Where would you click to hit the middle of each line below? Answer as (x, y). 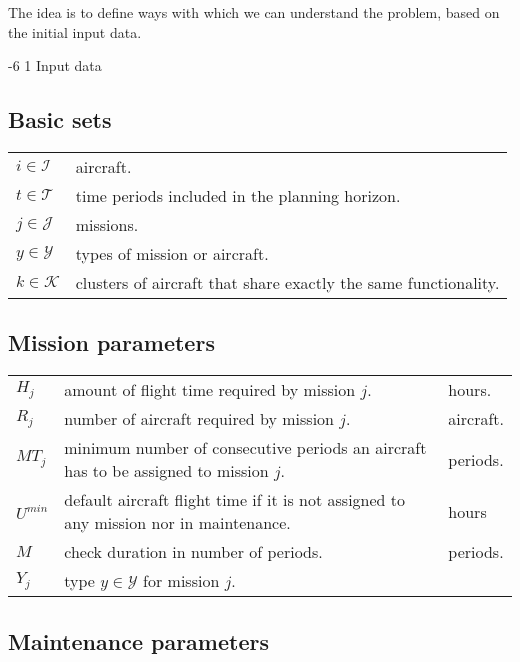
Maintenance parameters (138, 640)
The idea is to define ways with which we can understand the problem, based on (254, 12)
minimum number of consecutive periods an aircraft (245, 448)
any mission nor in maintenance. (177, 523)
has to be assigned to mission (166, 471)
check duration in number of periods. (193, 552)
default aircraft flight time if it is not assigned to (235, 500)
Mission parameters (111, 342)
